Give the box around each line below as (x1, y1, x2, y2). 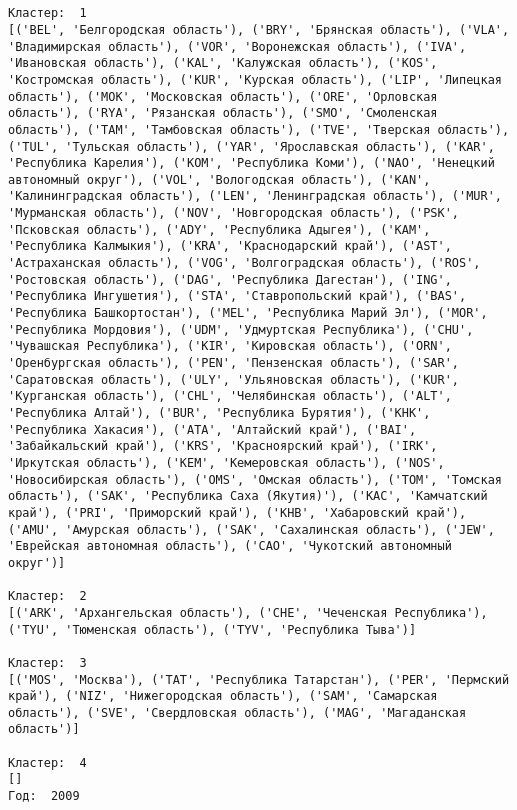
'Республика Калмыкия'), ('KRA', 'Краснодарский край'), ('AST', (8, 239, 452, 254)
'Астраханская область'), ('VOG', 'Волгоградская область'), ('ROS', (8, 256, 481, 271)
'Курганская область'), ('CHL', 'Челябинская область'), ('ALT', (8, 389, 452, 404)
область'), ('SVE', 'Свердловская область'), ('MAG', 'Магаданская (8, 705, 467, 720)
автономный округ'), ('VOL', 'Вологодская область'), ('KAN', (8, 172, 431, 187)
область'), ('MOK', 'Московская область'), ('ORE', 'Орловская (8, 89, 438, 104)
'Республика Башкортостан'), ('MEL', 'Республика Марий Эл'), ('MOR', (8, 306, 488, 321)
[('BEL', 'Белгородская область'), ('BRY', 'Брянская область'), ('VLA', (8, 22, 510, 37)
